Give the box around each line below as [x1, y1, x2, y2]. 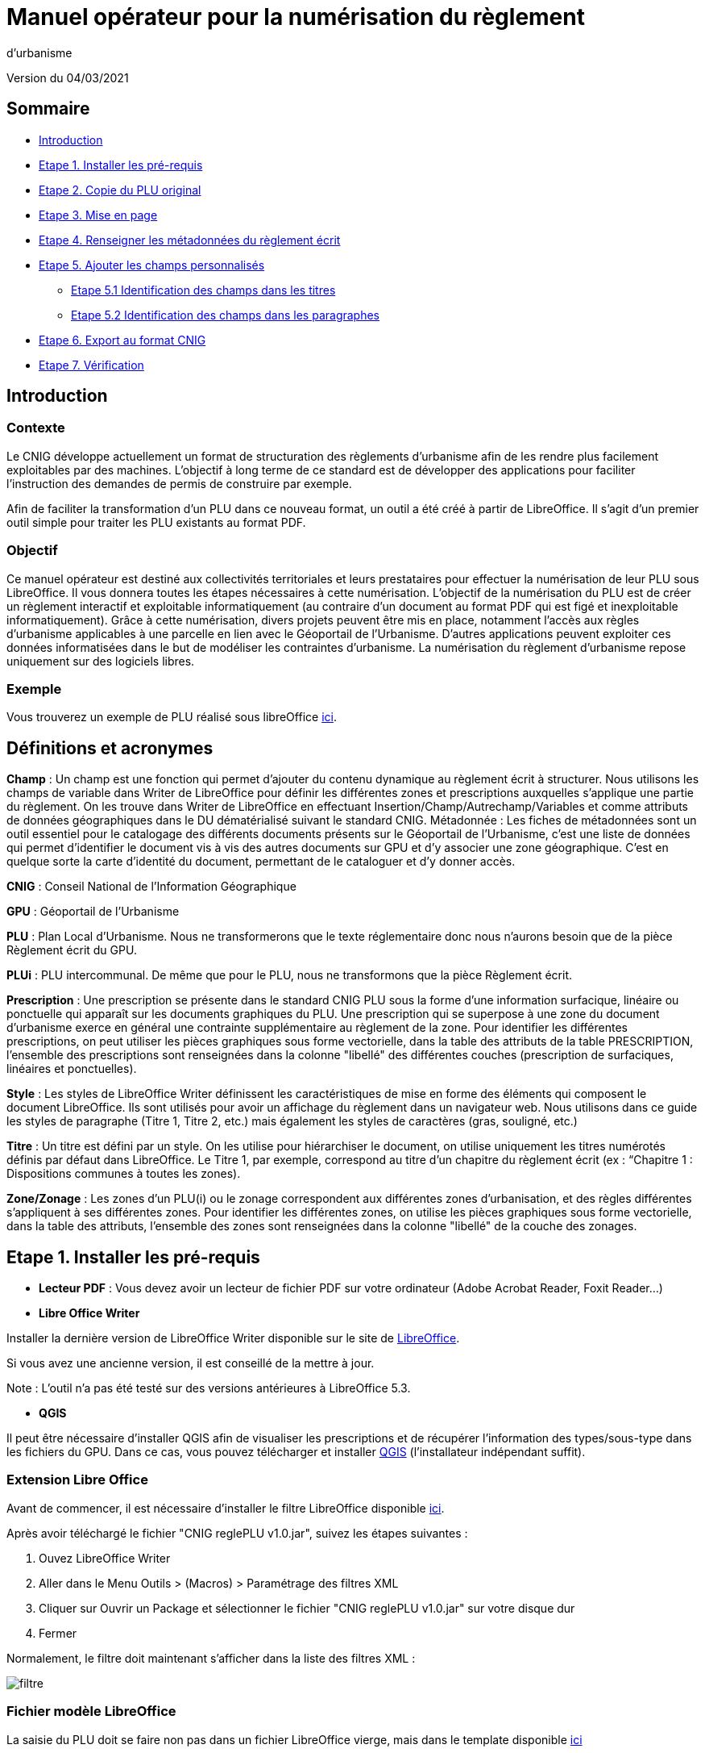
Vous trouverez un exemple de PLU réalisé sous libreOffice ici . [6, 710, 337, 724]
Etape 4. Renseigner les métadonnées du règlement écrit [39, 232, 341, 247]
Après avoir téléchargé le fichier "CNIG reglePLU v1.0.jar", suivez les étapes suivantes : [6, 1526, 468, 1540]
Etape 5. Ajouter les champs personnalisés [39, 257, 265, 272]
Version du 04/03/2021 [6, 70, 129, 85]
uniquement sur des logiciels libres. [6, 653, 195, 668]
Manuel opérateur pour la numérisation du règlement [6, 3, 585, 31]
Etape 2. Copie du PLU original [39, 182, 201, 197]
